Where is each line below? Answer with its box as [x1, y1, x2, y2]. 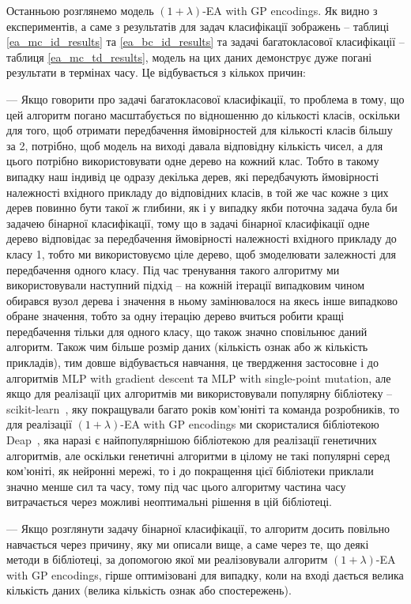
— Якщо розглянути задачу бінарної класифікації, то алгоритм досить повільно [6, 520, 390, 536]
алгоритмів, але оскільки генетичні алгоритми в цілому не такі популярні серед [6, 447, 390, 463]
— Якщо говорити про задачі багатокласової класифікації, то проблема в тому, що [6, 90, 405, 107]
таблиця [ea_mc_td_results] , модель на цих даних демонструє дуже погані [6, 48, 372, 65]
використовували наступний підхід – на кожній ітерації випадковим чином [6, 277, 365, 293]
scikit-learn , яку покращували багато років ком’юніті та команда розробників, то [6, 400, 400, 417]
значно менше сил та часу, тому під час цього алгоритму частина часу [6, 478, 346, 494]
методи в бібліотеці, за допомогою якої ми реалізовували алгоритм [6, 551, 328, 568]
